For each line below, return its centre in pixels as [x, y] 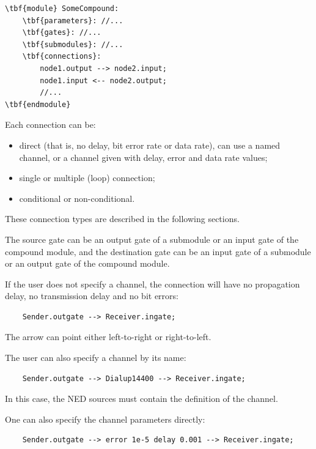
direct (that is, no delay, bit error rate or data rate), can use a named [150, 145]
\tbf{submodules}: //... [73, 44]
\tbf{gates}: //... [62, 33]
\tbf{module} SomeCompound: [62, 9]
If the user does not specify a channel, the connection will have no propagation [152, 284]
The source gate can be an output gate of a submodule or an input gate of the [152, 239]
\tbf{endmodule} [38, 104]
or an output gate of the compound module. [87, 263]
